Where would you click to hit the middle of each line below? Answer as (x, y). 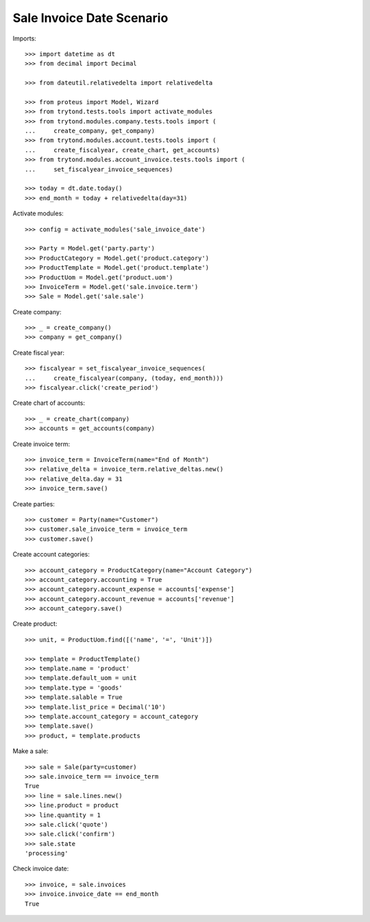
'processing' (47, 853)
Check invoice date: (41, 868)
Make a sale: (30, 751)
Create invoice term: (41, 444)
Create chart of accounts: (49, 403)
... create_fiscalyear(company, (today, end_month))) (124, 378)
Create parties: (34, 504)
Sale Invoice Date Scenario (90, 18)
